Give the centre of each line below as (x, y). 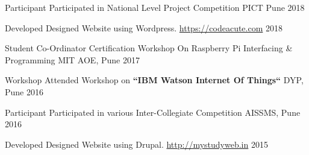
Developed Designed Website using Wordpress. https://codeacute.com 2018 (144, 27)
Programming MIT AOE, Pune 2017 (72, 59)
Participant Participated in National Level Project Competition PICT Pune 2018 (155, 7)
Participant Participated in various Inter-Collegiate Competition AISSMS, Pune (153, 112)
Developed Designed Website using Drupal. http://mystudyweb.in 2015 (136, 144)
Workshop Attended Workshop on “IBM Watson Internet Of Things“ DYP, (154, 80)
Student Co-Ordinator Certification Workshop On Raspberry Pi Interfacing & (149, 48)
